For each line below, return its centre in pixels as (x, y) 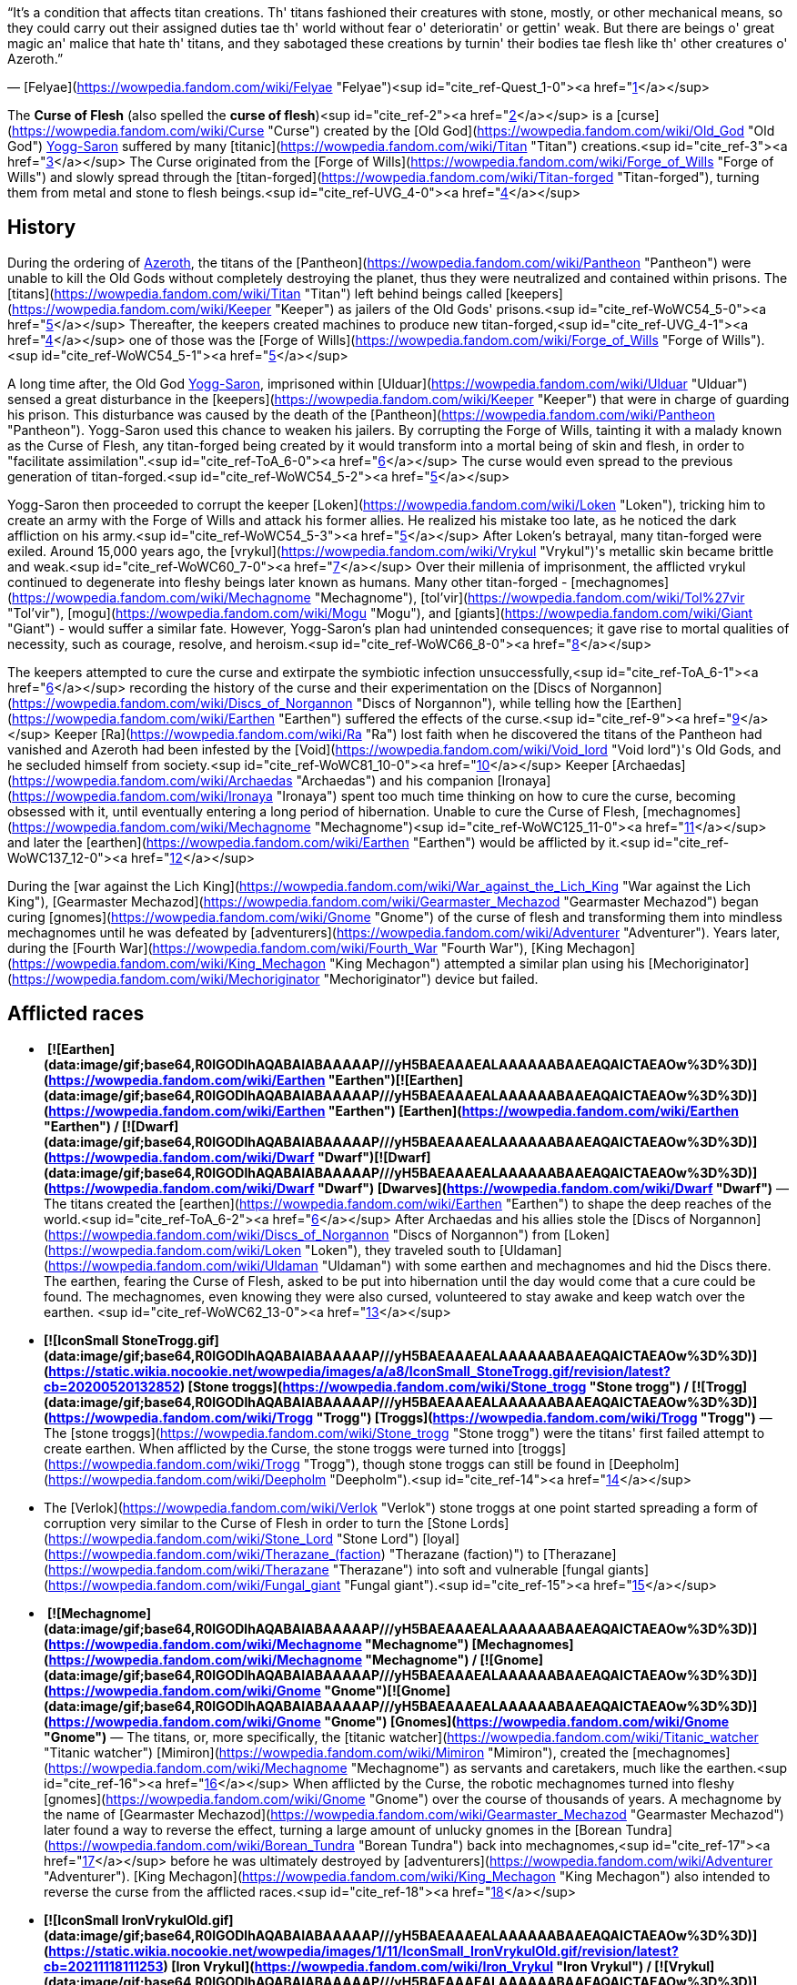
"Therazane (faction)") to (464, 1554)
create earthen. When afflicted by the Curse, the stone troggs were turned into (279, 1448)
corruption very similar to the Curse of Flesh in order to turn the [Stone (256, 1523)
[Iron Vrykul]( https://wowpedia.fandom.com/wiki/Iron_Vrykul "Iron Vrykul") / (412, 1966)
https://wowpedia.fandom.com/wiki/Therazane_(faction (215, 1554)
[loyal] (441, 1538)
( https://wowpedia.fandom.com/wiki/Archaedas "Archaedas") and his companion (251, 780)
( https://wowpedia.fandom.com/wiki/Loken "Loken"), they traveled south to (270, 1250)
